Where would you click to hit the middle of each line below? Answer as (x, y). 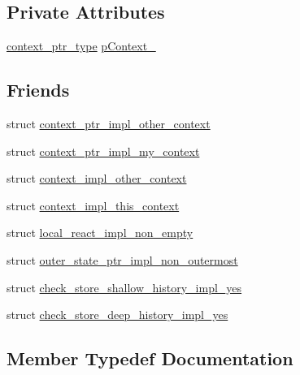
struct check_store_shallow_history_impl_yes (124, 287)
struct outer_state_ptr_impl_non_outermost (122, 259)
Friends (38, 90)
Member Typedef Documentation (150, 358)
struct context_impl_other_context (97, 178)
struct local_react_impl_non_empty (100, 233)
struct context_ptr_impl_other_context (109, 123)
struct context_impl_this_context (93, 205)
